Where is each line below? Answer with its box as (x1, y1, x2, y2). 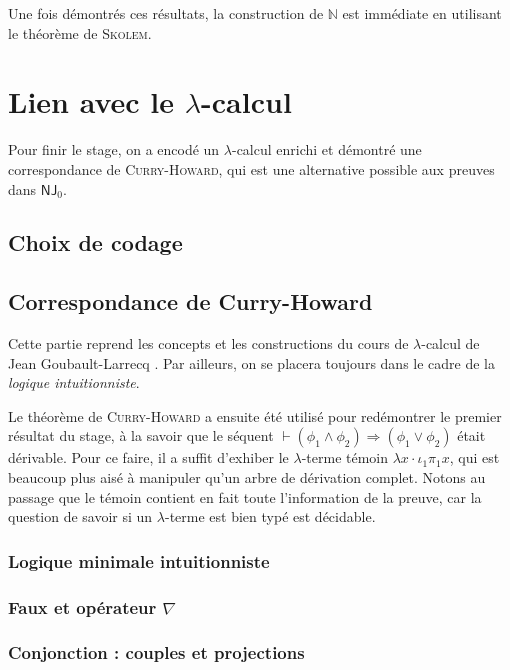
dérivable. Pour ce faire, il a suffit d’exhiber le (8, 447, 289, 468)
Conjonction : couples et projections (8, 640, 305, 665)
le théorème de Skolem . (8, 22, 152, 43)
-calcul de (421, 333, 480, 354)
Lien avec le (8, 81, 175, 122)
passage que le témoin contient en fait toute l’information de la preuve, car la (8, 486, 482, 507)
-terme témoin (301, 447, 389, 468)
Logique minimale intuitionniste (8, 548, 270, 573)
